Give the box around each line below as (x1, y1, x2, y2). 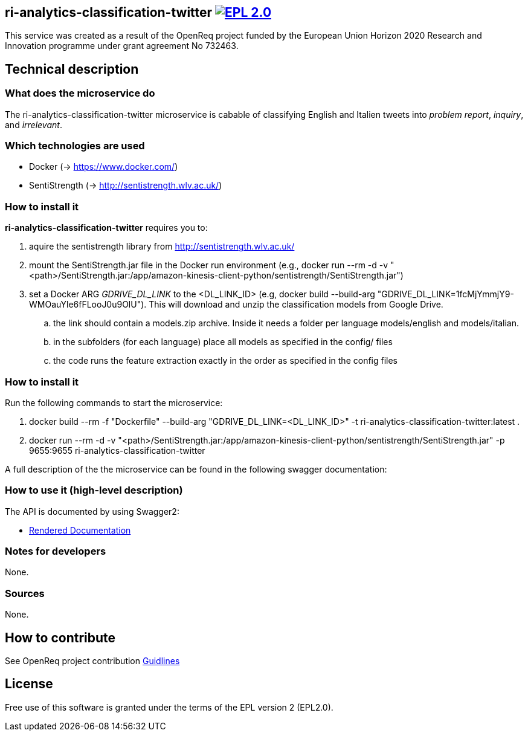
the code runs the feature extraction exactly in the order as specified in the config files (53, 355, 398, 366)
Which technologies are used (5, 140, 145, 152)
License (5, 676, 53, 692)
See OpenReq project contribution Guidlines (5, 655, 180, 666)
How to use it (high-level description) (5, 484, 183, 497)
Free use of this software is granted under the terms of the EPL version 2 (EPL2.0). (5, 702, 333, 712)
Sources (5, 587, 45, 599)
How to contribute (5, 630, 116, 645)
